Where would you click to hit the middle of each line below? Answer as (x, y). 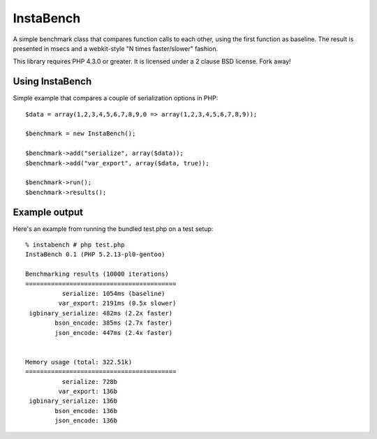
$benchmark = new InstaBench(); (81, 134)
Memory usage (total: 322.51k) (79, 362)
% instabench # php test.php (75, 245)
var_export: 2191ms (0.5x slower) (117, 303)
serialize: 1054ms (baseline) (113, 293)
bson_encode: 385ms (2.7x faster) (114, 323)
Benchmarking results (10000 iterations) (97, 274)
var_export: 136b (88, 391)
